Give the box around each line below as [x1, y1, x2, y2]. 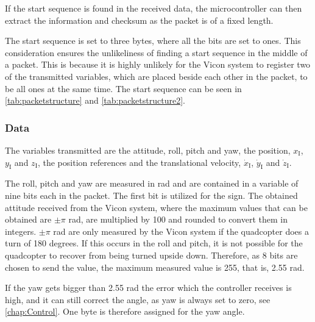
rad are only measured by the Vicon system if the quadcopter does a [53, 224, 309, 237]
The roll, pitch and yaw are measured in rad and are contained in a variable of [5, 177, 299, 190]
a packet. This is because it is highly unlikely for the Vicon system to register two [5, 58, 311, 71]
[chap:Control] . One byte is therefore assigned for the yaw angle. [5, 305, 245, 318]
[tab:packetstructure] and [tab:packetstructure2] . [5, 94, 185, 107]
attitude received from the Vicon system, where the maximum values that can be [5, 201, 308, 213]
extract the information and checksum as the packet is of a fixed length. [5, 13, 274, 26]
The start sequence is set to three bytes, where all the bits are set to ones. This [5, 34, 301, 47]
